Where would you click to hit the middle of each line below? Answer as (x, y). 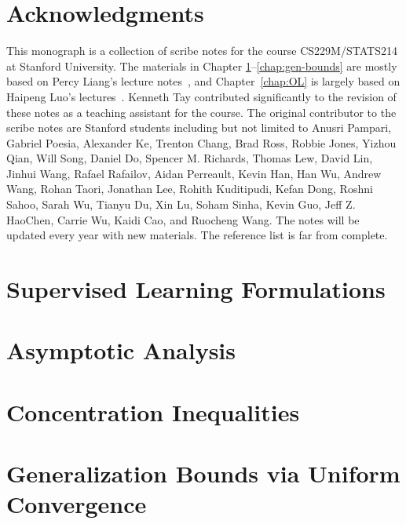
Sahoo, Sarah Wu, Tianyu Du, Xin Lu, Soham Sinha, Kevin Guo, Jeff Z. (181, 204)
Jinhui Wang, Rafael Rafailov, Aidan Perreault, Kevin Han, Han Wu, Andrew (194, 173)
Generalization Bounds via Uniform (203, 473)
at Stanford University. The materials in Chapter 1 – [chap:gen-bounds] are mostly (202, 65)
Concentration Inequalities (153, 411)
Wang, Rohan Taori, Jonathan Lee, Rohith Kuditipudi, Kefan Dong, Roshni (190, 189)
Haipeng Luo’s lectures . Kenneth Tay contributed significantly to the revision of (201, 96)
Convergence (77, 504)
